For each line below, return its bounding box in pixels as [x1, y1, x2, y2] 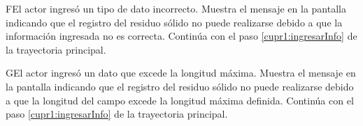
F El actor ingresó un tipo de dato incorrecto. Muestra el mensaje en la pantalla [6, 1, 346, 15]
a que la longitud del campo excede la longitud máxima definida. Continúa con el [6, 93, 354, 107]
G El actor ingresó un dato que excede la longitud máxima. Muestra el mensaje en [6, 65, 356, 80]
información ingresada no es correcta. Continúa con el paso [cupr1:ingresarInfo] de [6, 29, 357, 43]
